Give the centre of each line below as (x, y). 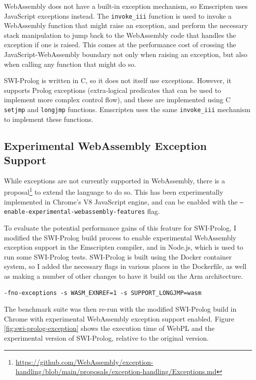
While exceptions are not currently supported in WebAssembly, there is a (114, 180)
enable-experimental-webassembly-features (75, 212)
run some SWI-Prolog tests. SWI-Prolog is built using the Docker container (118, 256)
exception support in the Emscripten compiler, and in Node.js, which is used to (124, 247)
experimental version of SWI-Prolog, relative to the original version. (106, 337)
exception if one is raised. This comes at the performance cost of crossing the (120, 44)
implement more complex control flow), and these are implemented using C (117, 100)
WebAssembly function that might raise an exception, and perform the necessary (126, 25)
